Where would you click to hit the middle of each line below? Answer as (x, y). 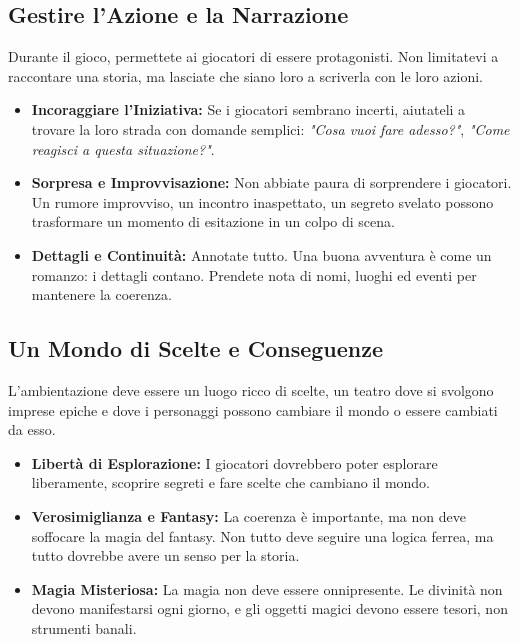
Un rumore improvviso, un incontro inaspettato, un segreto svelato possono (262, 201)
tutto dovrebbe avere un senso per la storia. (165, 555)
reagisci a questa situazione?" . (123, 148)
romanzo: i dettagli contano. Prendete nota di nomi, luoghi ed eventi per (254, 274)
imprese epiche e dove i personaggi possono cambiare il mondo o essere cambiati (253, 409)
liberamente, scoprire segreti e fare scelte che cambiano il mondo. (230, 482)
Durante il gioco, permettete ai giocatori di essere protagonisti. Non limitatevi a (253, 56)
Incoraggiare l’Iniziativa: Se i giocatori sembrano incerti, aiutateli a (248, 109)
